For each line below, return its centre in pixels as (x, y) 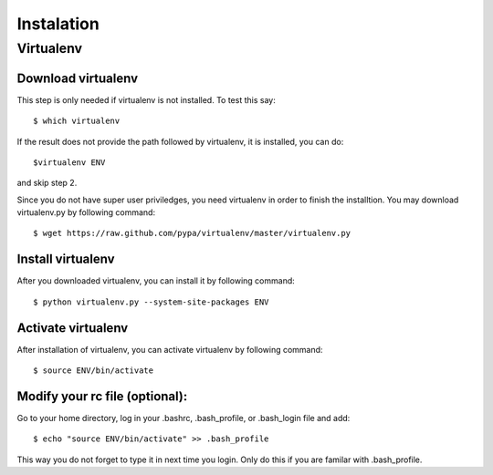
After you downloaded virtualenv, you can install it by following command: (156, 281)
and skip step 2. (47, 183)
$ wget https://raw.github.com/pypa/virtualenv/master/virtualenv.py (192, 233)
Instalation (58, 24)
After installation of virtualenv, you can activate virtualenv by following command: (170, 349)
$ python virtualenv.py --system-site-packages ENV (151, 302)
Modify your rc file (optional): (102, 396)
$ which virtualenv (77, 121)
